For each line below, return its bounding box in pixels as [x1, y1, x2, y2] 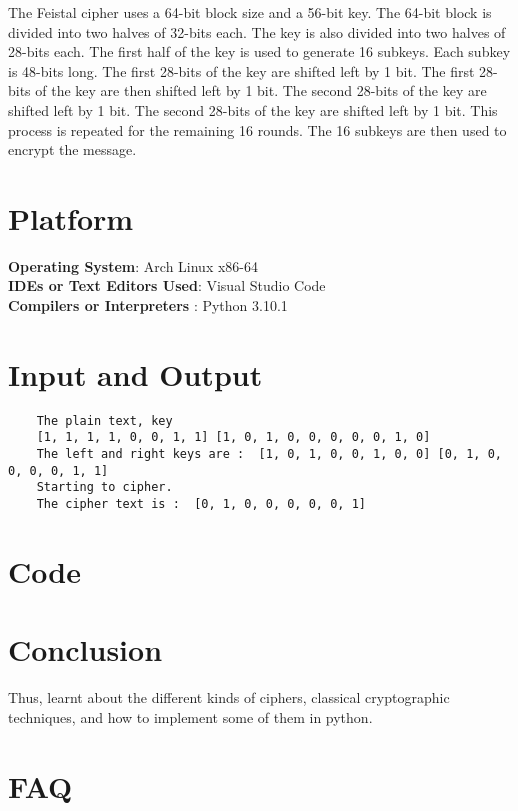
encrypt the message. [8, 139, 137, 160]
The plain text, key [36, 413, 173, 428]
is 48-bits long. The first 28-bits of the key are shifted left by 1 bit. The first [8, 60, 475, 81]
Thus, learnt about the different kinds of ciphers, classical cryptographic [8, 687, 450, 708]
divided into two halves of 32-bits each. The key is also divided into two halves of [8, 21, 506, 42]
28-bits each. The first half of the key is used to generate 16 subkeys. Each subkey [8, 41, 511, 62]
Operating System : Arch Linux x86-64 [8, 255, 259, 276]
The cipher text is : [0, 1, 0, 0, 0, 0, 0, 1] [36, 497, 366, 512]
